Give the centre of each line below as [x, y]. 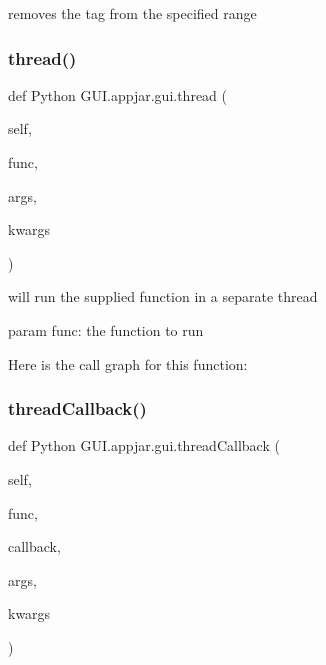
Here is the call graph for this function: [128, 363]
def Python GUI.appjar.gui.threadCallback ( [144, 445]
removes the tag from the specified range [132, 13]
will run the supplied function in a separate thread [163, 296]
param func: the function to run [106, 329]
